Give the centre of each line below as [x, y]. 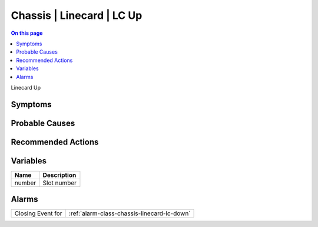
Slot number [59, 183]
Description [59, 175]
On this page [27, 33]
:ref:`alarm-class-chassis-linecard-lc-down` [130, 213]
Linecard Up [26, 87]
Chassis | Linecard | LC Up [77, 15]
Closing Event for [38, 213]
